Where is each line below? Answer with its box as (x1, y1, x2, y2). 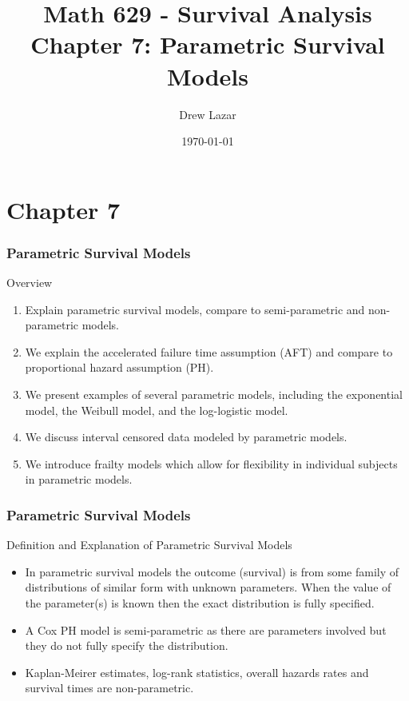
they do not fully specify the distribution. (25, 637, 228, 654)
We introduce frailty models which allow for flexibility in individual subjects (25, 455, 398, 472)
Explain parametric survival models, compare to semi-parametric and (25, 301, 365, 317)
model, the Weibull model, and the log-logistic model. (25, 401, 288, 418)
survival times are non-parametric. (25, 679, 194, 696)
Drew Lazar (179, 106, 236, 122)
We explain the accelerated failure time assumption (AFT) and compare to (25, 343, 393, 360)
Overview (6, 274, 53, 291)
